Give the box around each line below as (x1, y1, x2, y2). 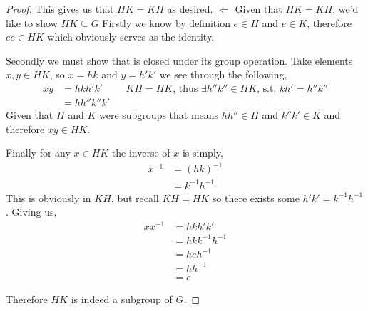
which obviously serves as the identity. (47, 29, 215, 44)
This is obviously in (6, 190, 91, 205)
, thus (173, 83, 198, 94)
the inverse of (111, 145, 170, 160)
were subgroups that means (98, 107, 219, 122)
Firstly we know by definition (102, 15, 230, 30)
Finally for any (6, 145, 71, 160)
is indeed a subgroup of (71, 291, 173, 306)
